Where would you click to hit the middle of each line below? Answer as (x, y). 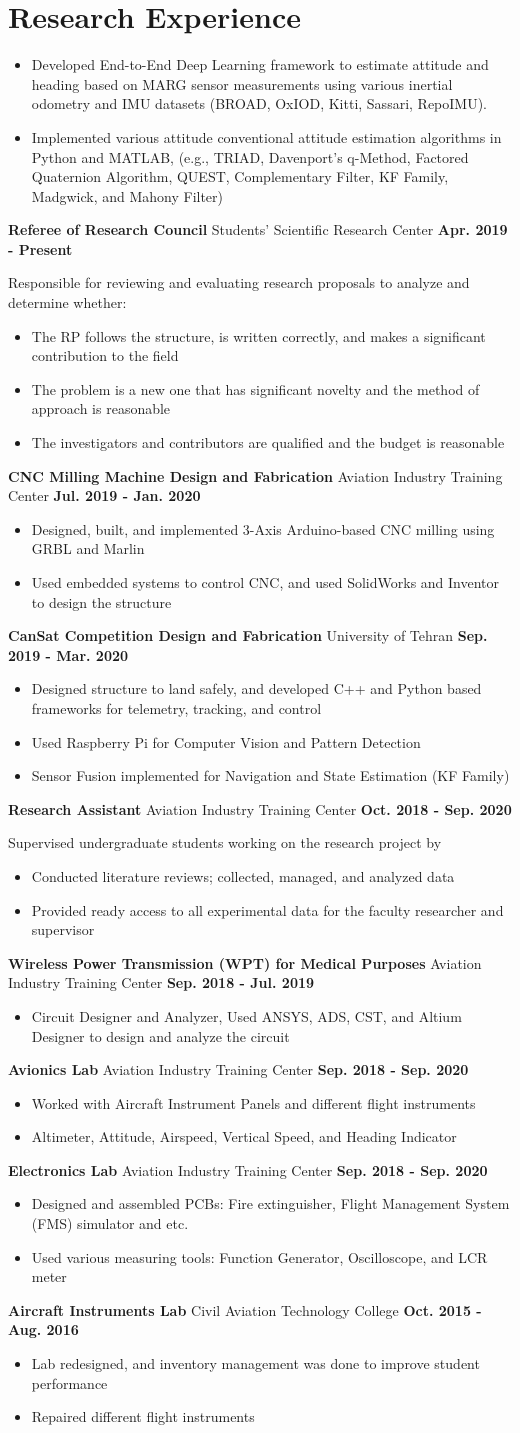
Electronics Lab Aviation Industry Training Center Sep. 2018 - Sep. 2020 (248, 1169)
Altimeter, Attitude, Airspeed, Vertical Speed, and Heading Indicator (244, 1136)
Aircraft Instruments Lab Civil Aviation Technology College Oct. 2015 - (245, 1309)
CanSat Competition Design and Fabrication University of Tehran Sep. (248, 635)
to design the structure (101, 601)
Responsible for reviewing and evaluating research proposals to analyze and (239, 282)
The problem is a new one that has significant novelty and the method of (255, 388)
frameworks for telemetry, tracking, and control (176, 707)
